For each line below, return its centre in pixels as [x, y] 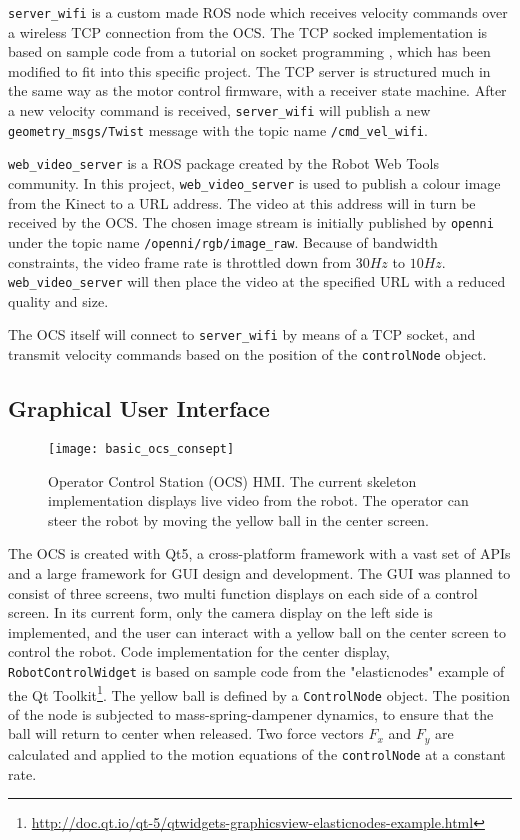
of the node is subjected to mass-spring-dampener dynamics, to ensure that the [251, 713]
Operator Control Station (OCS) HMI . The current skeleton [232, 480]
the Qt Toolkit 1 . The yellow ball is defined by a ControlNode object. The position [259, 693]
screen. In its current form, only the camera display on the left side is [220, 612]
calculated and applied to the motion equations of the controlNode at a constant [257, 753]
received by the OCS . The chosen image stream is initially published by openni [251, 222]
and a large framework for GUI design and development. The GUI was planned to [259, 572]
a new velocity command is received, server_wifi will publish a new [219, 110]
